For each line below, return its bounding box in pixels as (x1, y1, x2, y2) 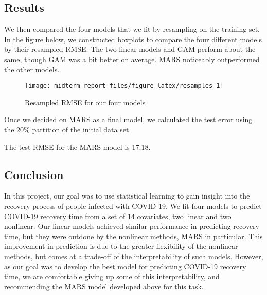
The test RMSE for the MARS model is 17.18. (4, 141, 151, 152)
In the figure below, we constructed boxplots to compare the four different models (4, 33, 262, 44)
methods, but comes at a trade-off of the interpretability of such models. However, (4, 250, 263, 261)
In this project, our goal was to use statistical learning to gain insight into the (4, 190, 250, 201)
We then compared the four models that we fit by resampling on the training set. (4, 24, 260, 34)
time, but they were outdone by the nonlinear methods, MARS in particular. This (4, 230, 263, 241)
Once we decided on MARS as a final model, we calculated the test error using (4, 114, 253, 125)
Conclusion (4, 166, 64, 182)
